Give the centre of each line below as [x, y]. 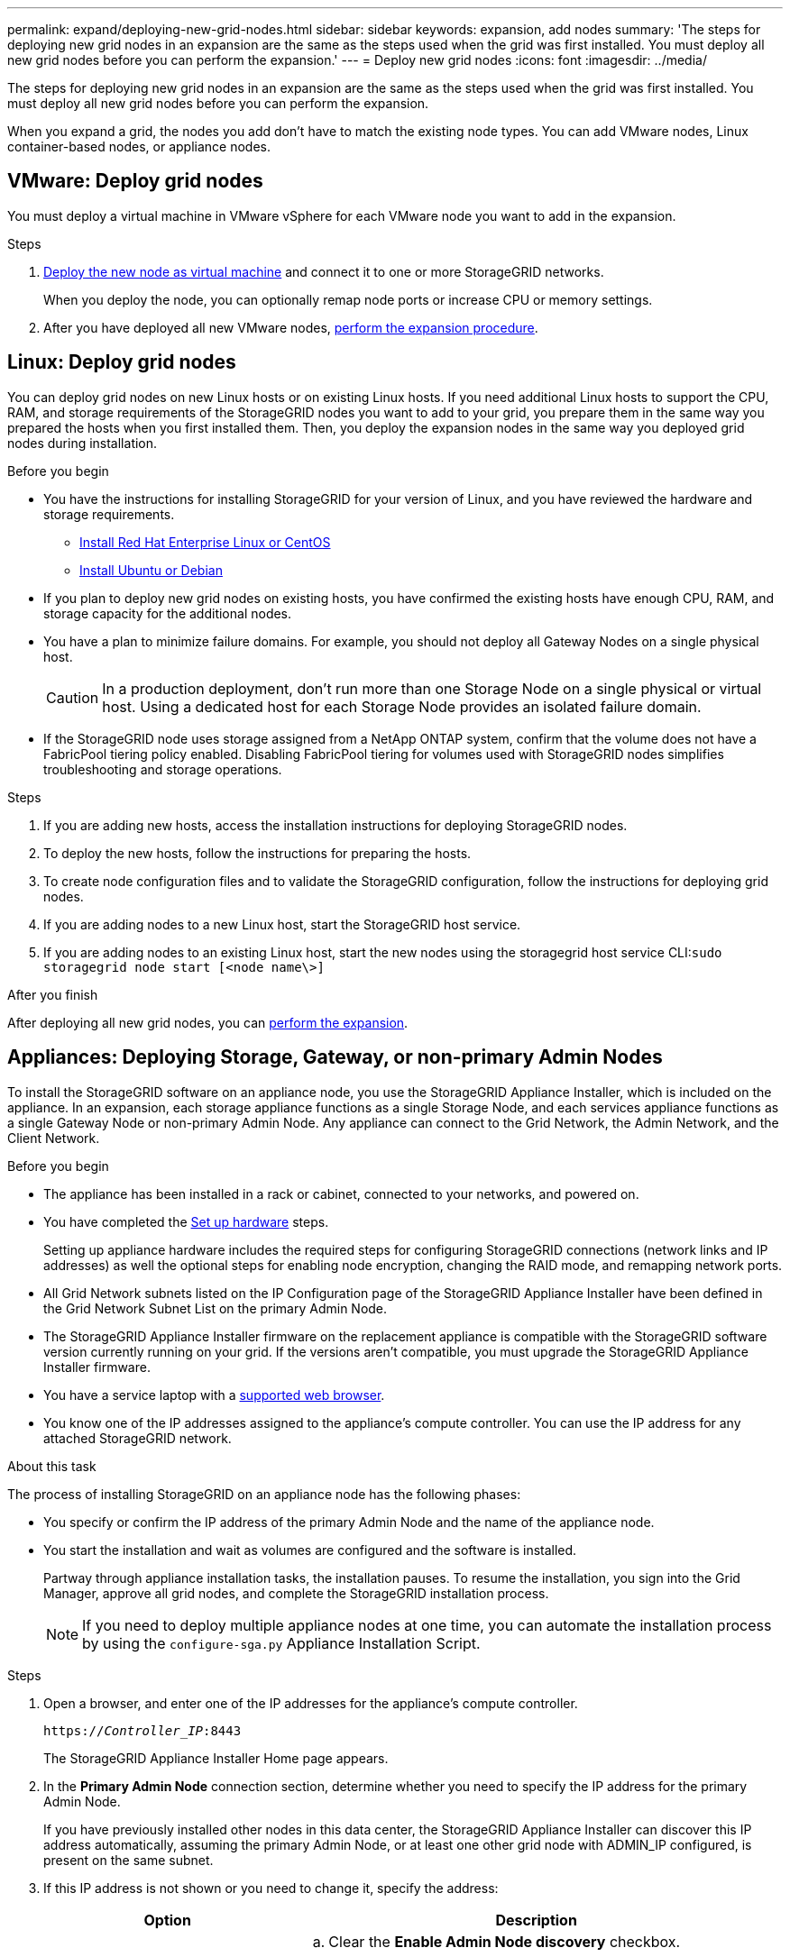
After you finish [53, 994]
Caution [73, 697]
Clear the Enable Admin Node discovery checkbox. [505, 1941]
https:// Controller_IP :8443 [142, 1730]
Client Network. [54, 1138]
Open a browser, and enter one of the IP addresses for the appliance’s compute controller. [311, 1703]
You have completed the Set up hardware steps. [186, 1221]
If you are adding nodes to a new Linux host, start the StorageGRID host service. [282, 924]
